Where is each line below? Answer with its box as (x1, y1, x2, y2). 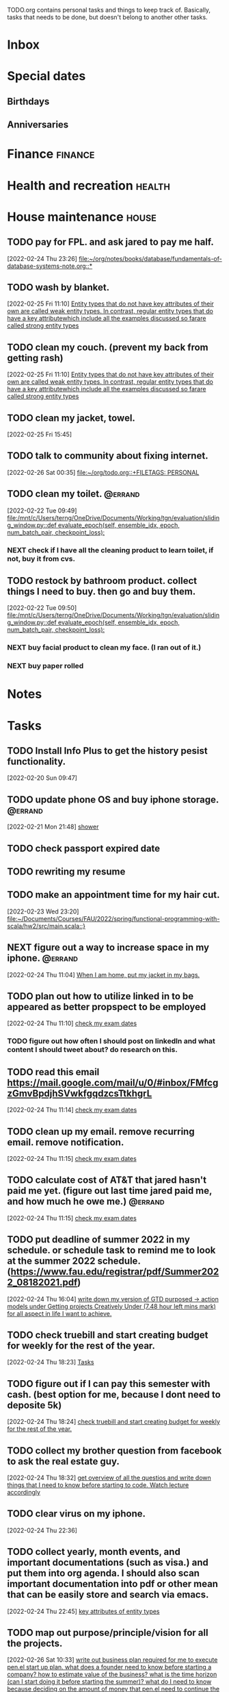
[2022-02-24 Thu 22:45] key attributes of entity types (7, 1607, 160, 1615)
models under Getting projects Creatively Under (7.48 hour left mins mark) (7, 1302, 217, 1310)
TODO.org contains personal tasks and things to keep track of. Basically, (7, 6, 211, 14)
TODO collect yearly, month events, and (7, 1546, 181, 1558)
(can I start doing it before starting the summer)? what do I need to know (7, 1678, 212, 1686)
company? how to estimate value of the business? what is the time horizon (7, 1670, 217, 1678)
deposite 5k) (7, 1399, 62, 1411)
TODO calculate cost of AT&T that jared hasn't (7, 1175, 207, 1186)
